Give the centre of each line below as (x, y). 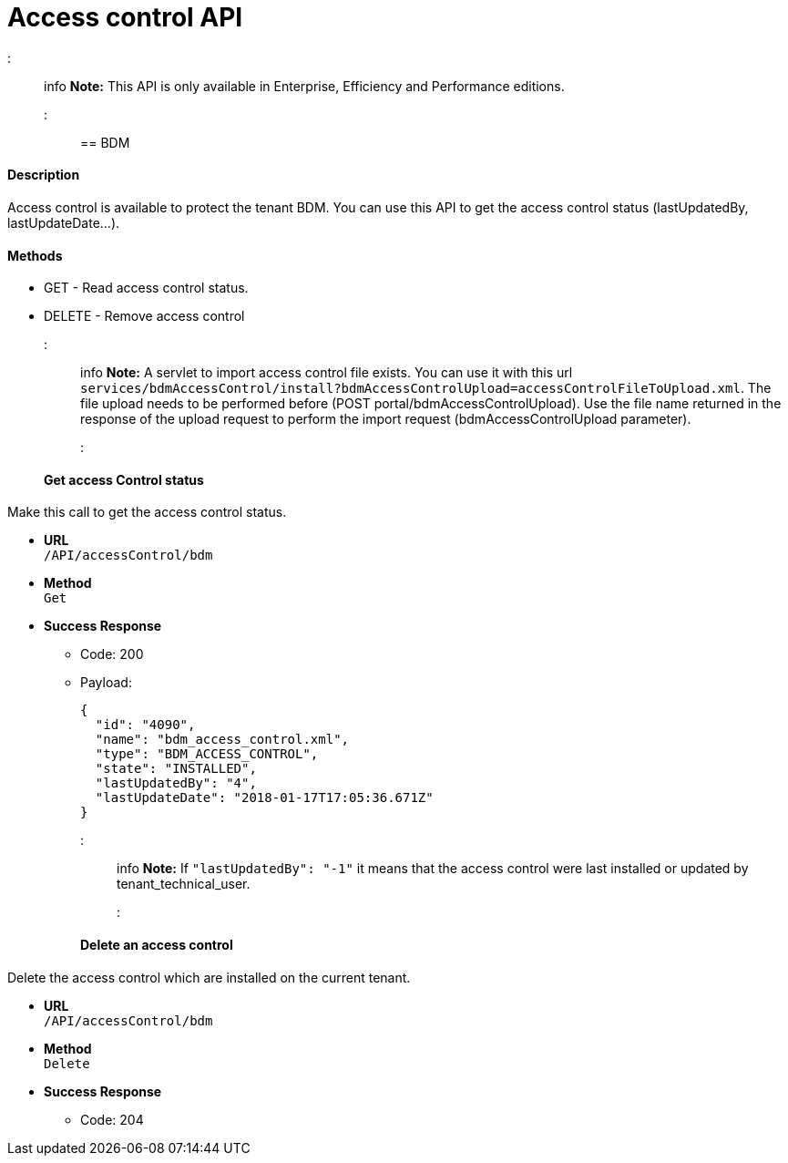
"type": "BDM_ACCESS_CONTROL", (207, 754)
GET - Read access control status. (146, 288)
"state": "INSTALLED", (176, 769)
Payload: (106, 683)
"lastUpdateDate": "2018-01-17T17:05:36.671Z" (264, 798)
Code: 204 (112, 1119)
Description (44, 175)
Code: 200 (112, 654)
